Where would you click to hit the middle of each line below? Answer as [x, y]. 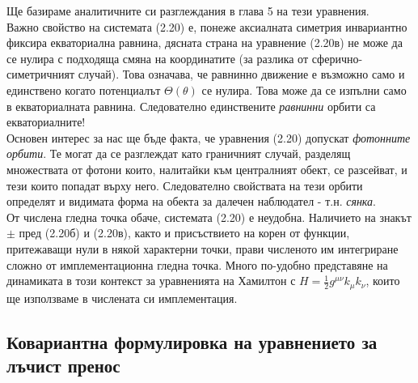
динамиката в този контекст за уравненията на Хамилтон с [151, 281]
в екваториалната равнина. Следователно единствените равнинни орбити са [191, 106]
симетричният [41, 74]
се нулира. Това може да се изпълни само [304, 89]
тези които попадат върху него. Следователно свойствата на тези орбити [185, 185]
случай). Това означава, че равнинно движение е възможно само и [241, 74]
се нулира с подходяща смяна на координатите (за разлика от [158, 58]
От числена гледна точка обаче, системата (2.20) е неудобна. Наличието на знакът [209, 217]
